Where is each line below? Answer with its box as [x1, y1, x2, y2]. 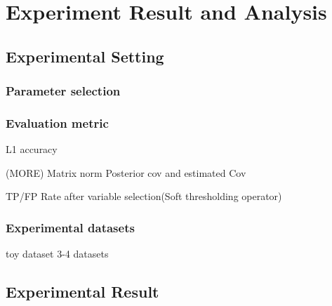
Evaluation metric [6, 114, 109, 131]
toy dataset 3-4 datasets [6, 246, 109, 261]
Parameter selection [6, 82, 121, 100]
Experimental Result [6, 281, 159, 302]
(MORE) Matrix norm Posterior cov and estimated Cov [6, 165, 246, 180]
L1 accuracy [6, 142, 58, 157]
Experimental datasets [6, 218, 135, 236]
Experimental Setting [6, 45, 164, 67]
